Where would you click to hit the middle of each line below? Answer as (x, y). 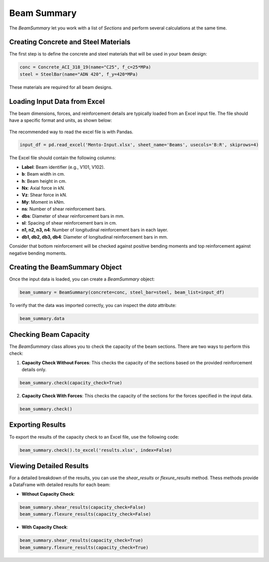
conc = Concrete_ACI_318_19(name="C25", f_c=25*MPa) (85, 67)
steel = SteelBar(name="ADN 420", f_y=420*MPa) (79, 74)
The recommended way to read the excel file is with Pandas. (71, 132)
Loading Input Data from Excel (57, 102)
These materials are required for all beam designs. (61, 87)
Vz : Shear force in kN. (44, 195)
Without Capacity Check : (48, 494)
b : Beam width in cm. (43, 174)
